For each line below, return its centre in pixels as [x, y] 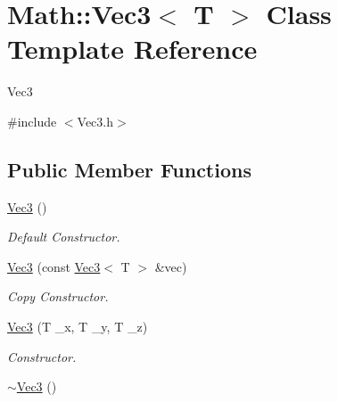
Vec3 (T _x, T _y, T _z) [78, 327]
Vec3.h [95, 121]
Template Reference [132, 49]
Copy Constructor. [58, 296]
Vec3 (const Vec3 [54, 266]
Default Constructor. [64, 237]
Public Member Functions [129, 169]
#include [32, 121]
